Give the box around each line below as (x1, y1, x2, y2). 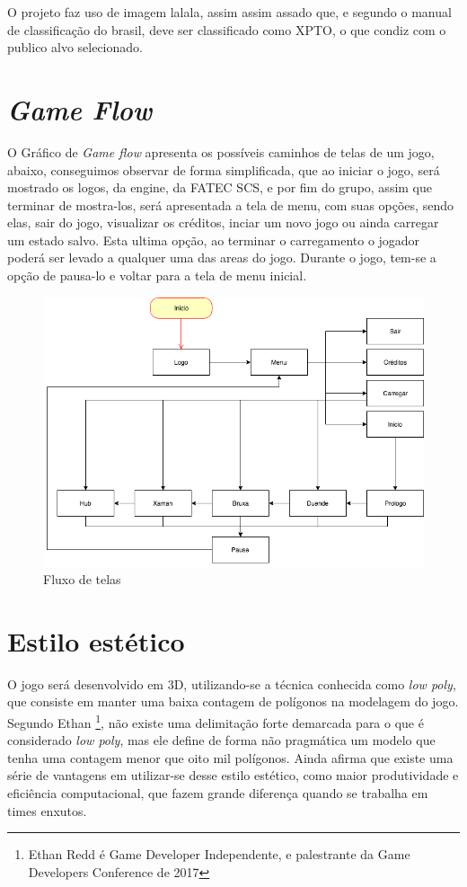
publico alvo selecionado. (7, 38, 143, 57)
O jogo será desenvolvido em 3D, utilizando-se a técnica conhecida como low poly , (7, 674, 456, 693)
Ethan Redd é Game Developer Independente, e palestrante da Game (28, 845, 410, 864)
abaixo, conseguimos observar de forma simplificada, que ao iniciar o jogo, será (7, 160, 440, 179)
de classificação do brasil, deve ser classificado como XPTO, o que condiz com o (7, 20, 446, 39)
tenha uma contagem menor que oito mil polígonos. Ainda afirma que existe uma (7, 748, 454, 767)
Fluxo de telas (43, 570, 121, 589)
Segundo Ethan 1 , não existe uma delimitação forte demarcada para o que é (7, 711, 424, 732)
